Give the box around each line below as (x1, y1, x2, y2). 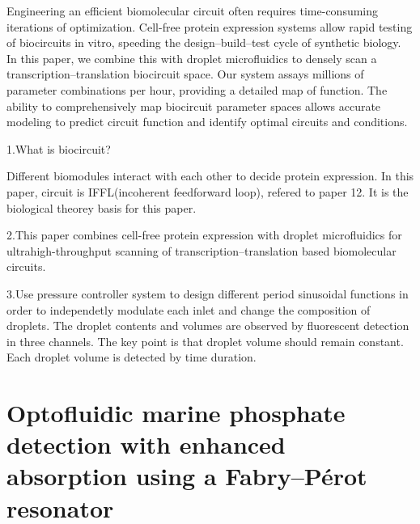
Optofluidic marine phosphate (6, 396, 346, 429)
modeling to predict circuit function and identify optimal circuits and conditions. (6, 113, 408, 130)
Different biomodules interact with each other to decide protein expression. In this (6, 167, 414, 184)
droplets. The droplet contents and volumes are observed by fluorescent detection (6, 317, 409, 334)
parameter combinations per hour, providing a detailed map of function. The (6, 81, 388, 98)
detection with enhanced (6, 428, 286, 461)
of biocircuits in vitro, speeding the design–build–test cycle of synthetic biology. (6, 34, 401, 51)
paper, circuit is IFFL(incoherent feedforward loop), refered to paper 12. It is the (6, 183, 409, 200)
